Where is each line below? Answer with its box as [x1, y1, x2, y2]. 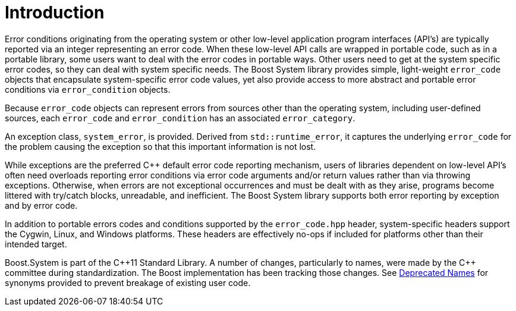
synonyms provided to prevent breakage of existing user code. [5, 277, 251, 288]
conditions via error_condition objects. [5, 84, 171, 95]
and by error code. [5, 200, 78, 211]
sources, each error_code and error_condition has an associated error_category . [5, 112, 355, 123]
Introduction [5, 2, 105, 23]
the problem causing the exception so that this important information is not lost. [5, 141, 316, 152]
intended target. [5, 238, 67, 249]
